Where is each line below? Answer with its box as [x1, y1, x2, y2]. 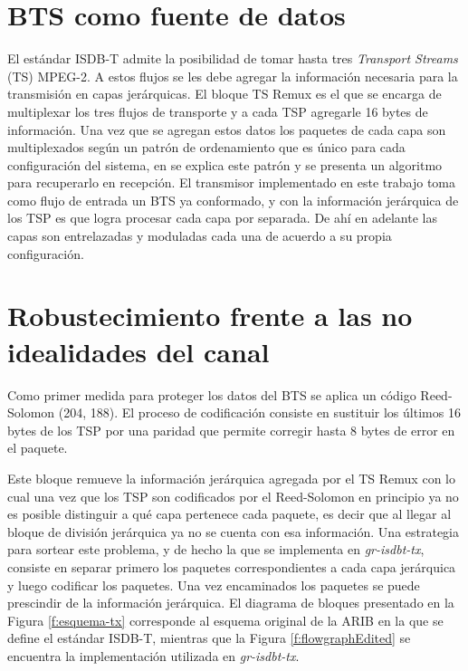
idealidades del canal [7, 332, 270, 369]
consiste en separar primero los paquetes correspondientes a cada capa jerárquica [7, 557, 456, 576]
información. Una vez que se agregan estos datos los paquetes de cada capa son [7, 120, 446, 139]
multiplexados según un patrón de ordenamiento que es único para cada [7, 138, 406, 157]
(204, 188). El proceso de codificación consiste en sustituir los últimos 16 [58, 403, 461, 422]
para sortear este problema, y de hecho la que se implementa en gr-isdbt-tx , [7, 540, 425, 559]
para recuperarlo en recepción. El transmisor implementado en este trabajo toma [7, 173, 456, 192]
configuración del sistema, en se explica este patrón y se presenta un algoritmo [7, 155, 443, 174]
